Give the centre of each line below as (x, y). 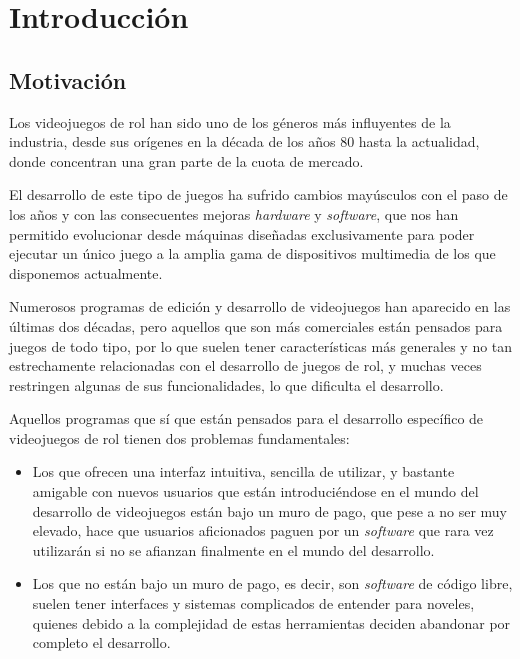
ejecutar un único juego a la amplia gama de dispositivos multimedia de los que (252, 253)
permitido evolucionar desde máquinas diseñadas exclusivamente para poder (242, 233)
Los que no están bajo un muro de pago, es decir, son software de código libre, (272, 583)
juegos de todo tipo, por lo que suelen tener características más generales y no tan (261, 345)
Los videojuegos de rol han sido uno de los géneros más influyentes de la (230, 121)
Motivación (68, 79)
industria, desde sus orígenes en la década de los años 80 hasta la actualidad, (244, 141)
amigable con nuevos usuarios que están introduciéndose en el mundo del (255, 491)
